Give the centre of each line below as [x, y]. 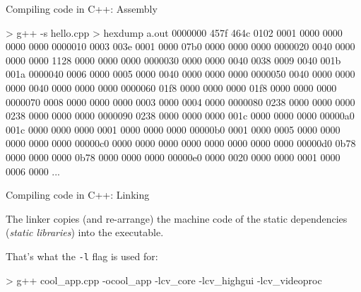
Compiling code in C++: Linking [78, 195]
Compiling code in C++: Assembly [82, 8]
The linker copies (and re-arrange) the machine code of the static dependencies [177, 218]
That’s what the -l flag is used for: [82, 256]
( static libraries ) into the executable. [85, 232]
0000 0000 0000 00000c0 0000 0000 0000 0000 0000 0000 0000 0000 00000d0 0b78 [181, 143]
